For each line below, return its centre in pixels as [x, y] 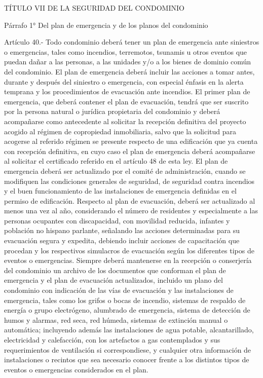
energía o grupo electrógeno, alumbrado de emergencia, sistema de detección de [127, 310]
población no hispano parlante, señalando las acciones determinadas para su [122, 230]
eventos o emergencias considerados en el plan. [76, 369]
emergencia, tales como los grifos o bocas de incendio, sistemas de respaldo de [125, 300]
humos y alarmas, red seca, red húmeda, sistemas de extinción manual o [116, 319]
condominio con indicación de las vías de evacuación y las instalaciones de [119, 290]
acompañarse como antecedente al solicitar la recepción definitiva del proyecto [125, 121]
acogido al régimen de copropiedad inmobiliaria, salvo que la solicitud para [120, 131]
